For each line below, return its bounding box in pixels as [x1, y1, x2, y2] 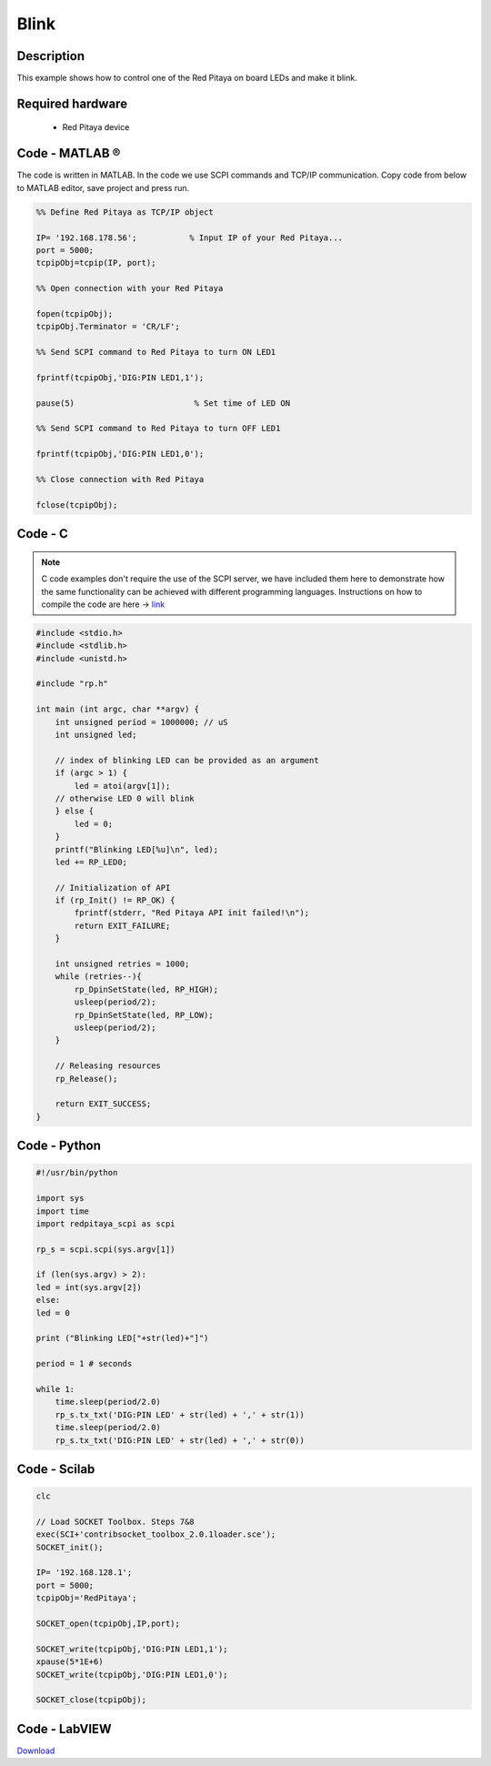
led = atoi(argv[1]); [74, 781, 171, 791]
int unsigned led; [55, 730, 137, 741]
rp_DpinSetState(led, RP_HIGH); [74, 984, 218, 994]
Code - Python [16, 1138, 102, 1154]
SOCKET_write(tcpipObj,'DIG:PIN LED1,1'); [35, 1643, 228, 1654]
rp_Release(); [55, 1074, 118, 1084]
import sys [35, 1193, 85, 1204]
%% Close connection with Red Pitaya [35, 474, 205, 484]
